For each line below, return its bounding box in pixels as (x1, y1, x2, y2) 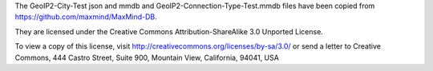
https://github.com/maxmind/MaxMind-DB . (14, 12, 158, 22)
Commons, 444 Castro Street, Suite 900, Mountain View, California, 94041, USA (14, 53, 280, 62)
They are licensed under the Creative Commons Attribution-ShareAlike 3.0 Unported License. (14, 26, 324, 36)
